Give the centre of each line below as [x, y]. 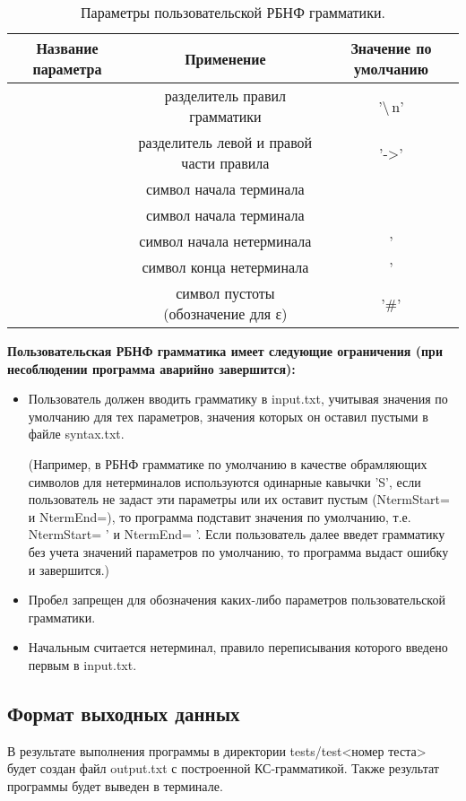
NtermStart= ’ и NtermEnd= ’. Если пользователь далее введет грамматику [237, 534]
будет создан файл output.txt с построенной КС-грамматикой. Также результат [223, 768]
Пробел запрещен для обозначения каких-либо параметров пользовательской [237, 600]
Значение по [391, 48]
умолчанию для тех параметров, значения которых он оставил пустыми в [228, 416]
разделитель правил [225, 96]
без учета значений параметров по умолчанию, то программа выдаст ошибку [238, 551]
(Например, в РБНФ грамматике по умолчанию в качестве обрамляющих [228, 463]
